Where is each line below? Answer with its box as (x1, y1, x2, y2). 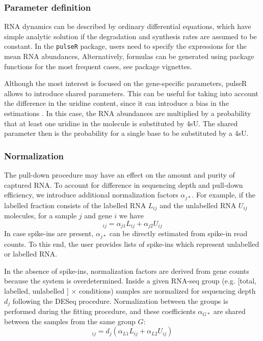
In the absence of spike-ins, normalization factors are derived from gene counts (4, 265, 249, 276)
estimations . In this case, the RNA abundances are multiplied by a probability (4, 108, 251, 119)
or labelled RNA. (4, 248, 58, 259)
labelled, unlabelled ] (4, 286, 69, 296)
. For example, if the (192, 189, 256, 200)
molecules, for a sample (4, 210, 77, 221)
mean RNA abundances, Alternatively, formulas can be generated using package (4, 51, 254, 62)
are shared (213, 306, 246, 317)
